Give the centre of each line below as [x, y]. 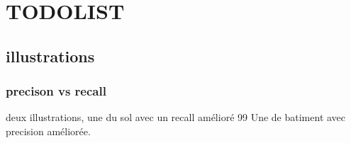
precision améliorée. [48, 131]
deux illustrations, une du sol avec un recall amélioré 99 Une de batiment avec [176, 117]
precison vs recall [56, 91]
